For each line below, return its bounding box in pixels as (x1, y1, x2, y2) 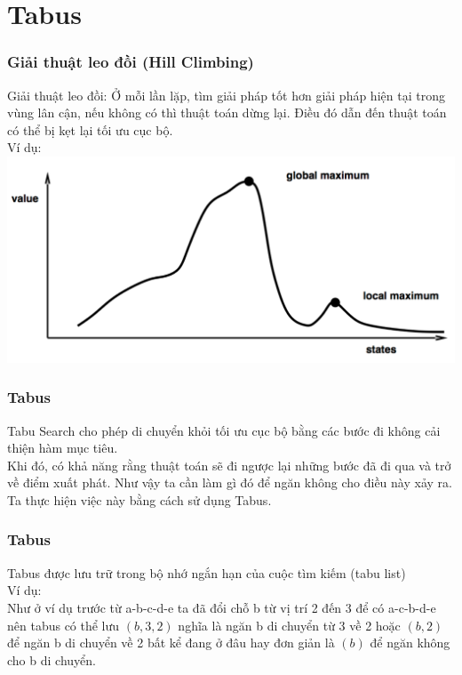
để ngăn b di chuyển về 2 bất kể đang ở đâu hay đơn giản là (7, 633, 335, 652)
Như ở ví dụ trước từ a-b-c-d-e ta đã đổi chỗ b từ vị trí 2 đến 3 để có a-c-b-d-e (7, 598, 436, 616)
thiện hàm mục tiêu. (7, 438, 118, 457)
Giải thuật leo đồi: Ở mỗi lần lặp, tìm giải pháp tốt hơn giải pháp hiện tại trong (7, 85, 445, 104)
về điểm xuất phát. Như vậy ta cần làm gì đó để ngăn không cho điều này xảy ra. (7, 473, 452, 492)
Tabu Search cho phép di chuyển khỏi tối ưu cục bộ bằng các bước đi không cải (7, 421, 441, 439)
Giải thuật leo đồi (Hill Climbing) (7, 51, 254, 73)
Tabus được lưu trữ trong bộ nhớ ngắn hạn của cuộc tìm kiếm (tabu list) (7, 563, 406, 582)
